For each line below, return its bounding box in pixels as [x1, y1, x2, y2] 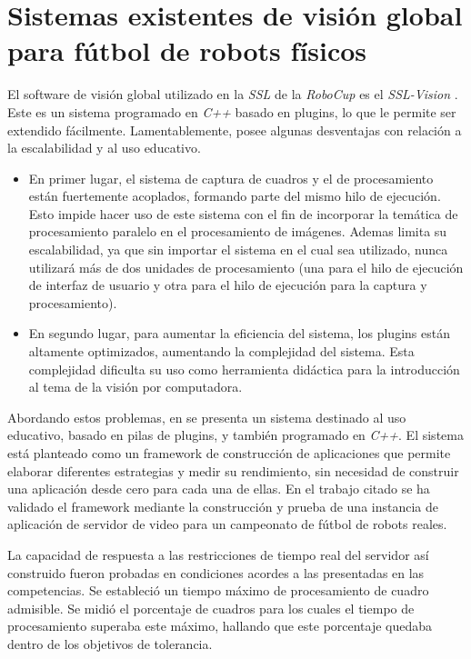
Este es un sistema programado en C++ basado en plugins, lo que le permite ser [7, 102, 456, 121]
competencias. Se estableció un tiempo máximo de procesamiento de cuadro [7, 581, 429, 600]
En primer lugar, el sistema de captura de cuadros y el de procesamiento [28, 168, 434, 187]
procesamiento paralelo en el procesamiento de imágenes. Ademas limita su [28, 222, 447, 241]
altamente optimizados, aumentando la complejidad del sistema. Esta [28, 342, 415, 361]
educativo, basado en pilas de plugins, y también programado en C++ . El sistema [7, 425, 464, 444]
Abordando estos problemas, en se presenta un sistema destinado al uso [7, 407, 406, 426]
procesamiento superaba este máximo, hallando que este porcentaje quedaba [7, 616, 433, 635]
